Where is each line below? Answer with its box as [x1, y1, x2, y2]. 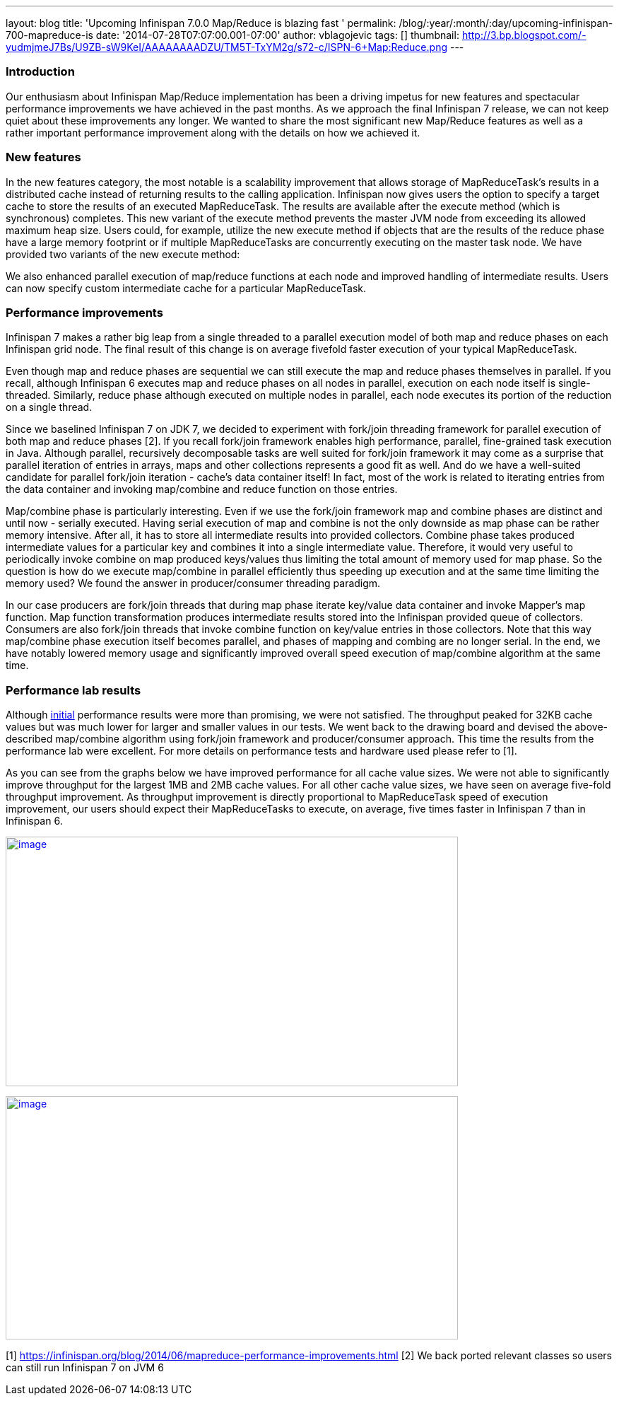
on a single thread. [6, 401, 93, 414]
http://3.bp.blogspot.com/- [461, 29, 586, 41]
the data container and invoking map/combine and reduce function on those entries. [6, 483, 398, 496]
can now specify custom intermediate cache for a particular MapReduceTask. [6, 281, 367, 294]
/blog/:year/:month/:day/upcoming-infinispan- [399, 17, 613, 29]
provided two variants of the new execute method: [6, 248, 240, 260]
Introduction [6, 64, 75, 79]
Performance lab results [6, 682, 141, 697]
